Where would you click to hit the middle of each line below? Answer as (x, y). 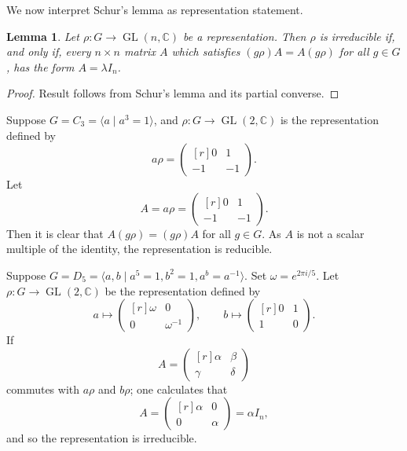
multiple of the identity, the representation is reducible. (139, 249)
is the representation (329, 119)
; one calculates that (179, 389)
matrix (139, 51)
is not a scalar (330, 233)
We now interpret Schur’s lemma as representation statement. (155, 9)
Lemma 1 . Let (43, 36)
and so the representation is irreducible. (102, 438)
